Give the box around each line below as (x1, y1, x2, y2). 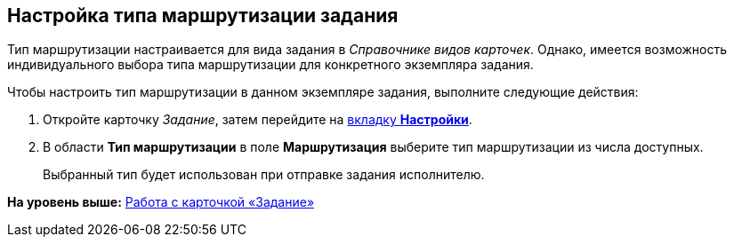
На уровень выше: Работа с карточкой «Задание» (7, 194, 315, 210)
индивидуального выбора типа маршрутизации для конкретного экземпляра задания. (7, 57, 534, 73)
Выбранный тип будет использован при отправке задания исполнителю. (43, 167, 485, 183)
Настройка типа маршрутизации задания (7, 4, 399, 27)
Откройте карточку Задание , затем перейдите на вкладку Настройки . (43, 112, 472, 128)
